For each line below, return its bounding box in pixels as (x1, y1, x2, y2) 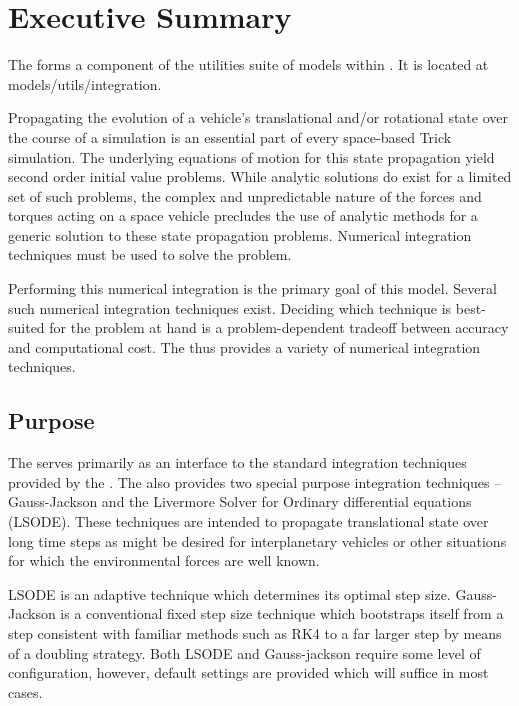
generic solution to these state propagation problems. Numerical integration (8, 224, 472, 245)
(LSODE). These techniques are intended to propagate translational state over (8, 511, 489, 532)
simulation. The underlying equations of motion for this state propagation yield (8, 146, 495, 167)
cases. (8, 681, 43, 702)
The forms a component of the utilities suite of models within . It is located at (8, 54, 489, 75)
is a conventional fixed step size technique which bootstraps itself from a (60, 603, 504, 624)
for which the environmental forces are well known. (8, 550, 320, 571)
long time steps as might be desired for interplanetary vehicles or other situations (8, 530, 507, 551)
